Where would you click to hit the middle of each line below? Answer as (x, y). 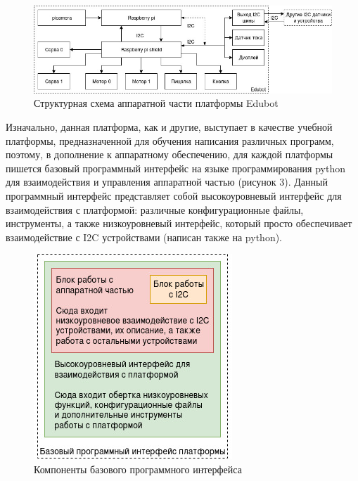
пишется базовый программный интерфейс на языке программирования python (175, 168)
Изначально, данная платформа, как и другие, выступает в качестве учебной (169, 126)
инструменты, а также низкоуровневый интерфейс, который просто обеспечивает (179, 223)
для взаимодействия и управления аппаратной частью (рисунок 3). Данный (167, 182)
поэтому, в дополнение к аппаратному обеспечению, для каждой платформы (170, 154)
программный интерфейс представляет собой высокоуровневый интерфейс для (174, 195)
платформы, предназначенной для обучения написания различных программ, (170, 140)
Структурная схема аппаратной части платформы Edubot (156, 103)
